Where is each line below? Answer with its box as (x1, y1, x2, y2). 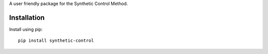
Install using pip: (9, 26, 43, 32)
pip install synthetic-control (18, 38, 94, 44)
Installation (9, 13, 45, 22)
